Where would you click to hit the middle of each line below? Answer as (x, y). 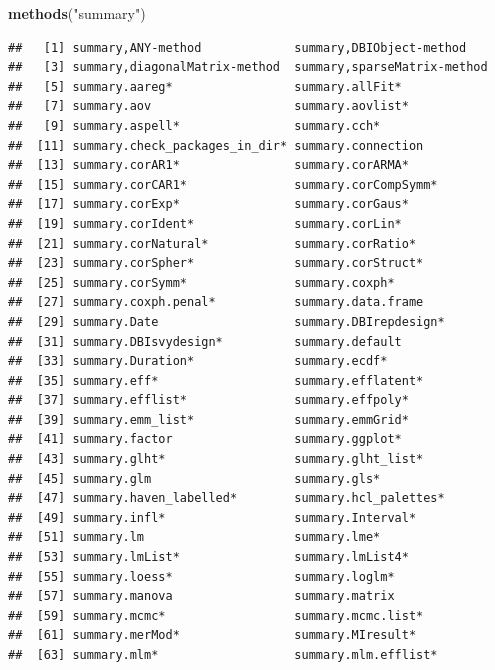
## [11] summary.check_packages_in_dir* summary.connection (216, 145)
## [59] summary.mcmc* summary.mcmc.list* (216, 615)
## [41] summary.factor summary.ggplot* (205, 439)
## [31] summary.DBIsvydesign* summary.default (205, 341)
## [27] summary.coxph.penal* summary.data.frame (216, 302)
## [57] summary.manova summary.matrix (201, 596)
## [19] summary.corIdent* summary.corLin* (205, 223)
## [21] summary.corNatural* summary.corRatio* (212, 243)
